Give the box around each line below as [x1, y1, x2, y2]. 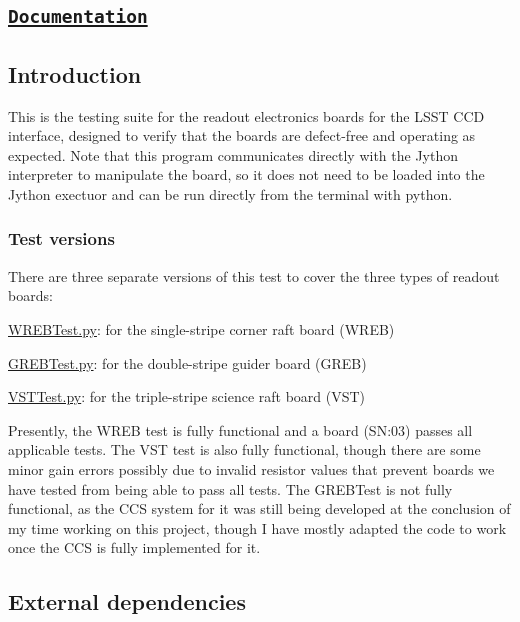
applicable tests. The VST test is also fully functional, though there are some [8, 439, 481, 460]
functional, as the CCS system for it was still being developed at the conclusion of [8, 498, 511, 519]
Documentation [8, 6, 148, 28]
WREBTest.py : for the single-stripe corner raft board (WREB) [8, 318, 395, 339]
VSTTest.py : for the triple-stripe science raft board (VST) [8, 386, 366, 407]
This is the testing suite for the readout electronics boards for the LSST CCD [8, 105, 485, 126]
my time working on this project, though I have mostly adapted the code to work [8, 517, 507, 538]
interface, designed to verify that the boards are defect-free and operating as [8, 125, 476, 146]
